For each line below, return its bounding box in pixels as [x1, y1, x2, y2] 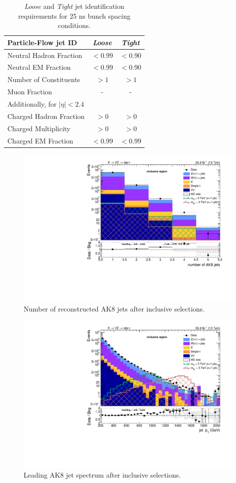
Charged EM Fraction [7, 135, 73, 145]
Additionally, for [7, 99, 57, 109]
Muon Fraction [7, 86, 52, 97]
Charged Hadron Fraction [7, 111, 85, 121]
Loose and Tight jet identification [24, 1, 124, 11]
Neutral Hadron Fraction [7, 50, 83, 60]
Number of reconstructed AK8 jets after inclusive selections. [24, 303, 205, 313]
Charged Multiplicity [7, 123, 71, 133]
